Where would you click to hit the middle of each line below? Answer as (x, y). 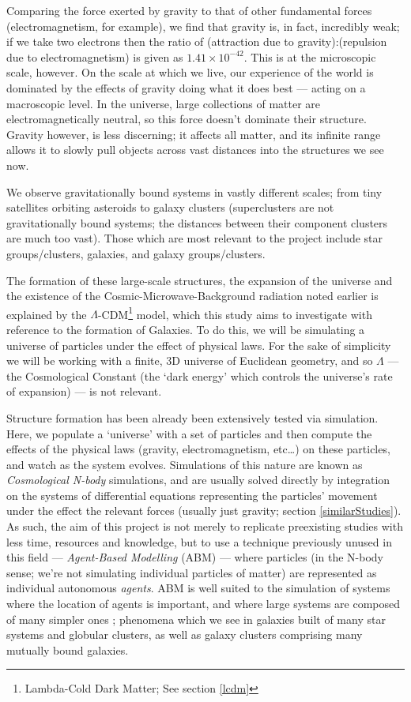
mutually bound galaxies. (68, 649)
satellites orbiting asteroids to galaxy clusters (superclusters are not (170, 207)
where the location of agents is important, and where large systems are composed (203, 604)
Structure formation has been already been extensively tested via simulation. (192, 417)
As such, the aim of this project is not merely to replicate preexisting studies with (205, 526)
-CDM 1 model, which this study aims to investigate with (235, 313)
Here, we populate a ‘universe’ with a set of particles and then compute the (189, 433)
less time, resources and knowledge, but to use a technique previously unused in (199, 541)
